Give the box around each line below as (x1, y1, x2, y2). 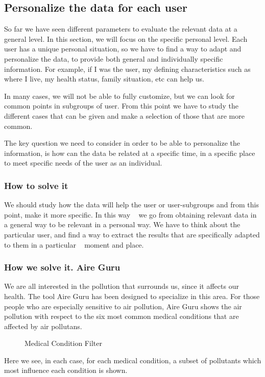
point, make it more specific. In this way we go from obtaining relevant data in (4, 209, 257, 220)
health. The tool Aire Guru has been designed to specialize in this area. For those (4, 290, 260, 301)
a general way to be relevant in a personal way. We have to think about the (4, 219, 240, 230)
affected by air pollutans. (4, 320, 82, 331)
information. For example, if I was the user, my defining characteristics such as (4, 63, 251, 74)
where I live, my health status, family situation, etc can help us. (4, 73, 204, 84)
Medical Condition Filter (25, 338, 102, 348)
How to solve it (4, 179, 68, 192)
